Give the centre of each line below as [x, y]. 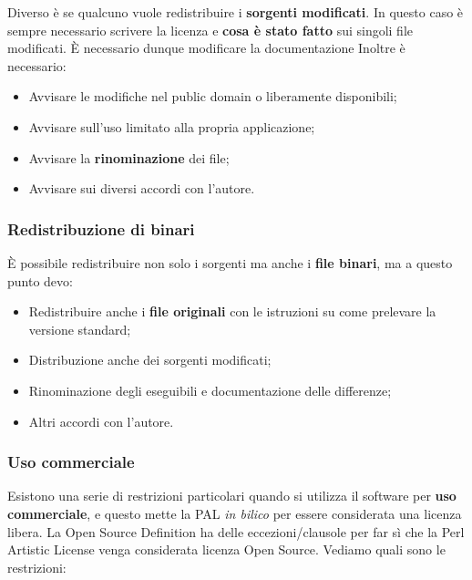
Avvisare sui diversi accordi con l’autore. [142, 188]
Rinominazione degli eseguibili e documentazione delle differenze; [210, 390]
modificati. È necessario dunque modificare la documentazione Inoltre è [206, 48]
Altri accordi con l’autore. [101, 421]
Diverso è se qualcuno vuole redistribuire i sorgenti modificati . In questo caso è [236, 12]
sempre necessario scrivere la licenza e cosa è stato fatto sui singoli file [210, 30]
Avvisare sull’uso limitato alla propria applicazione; [172, 126]
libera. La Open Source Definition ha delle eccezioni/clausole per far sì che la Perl [236, 531]
